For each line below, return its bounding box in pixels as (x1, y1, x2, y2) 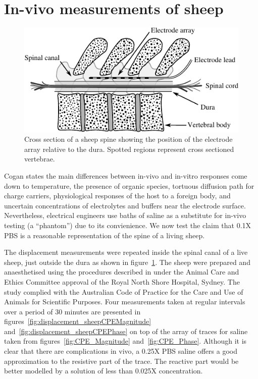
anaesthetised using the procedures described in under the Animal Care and (4, 266, 239, 277)
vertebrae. (24, 153, 55, 164)
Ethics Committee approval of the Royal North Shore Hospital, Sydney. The (4, 276, 240, 287)
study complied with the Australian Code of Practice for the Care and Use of (4, 286, 243, 297)
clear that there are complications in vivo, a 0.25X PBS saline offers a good (4, 346, 237, 356)
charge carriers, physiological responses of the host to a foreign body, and (4, 190, 231, 201)
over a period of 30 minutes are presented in (4, 306, 141, 316)
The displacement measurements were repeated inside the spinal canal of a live (4, 247, 248, 257)
